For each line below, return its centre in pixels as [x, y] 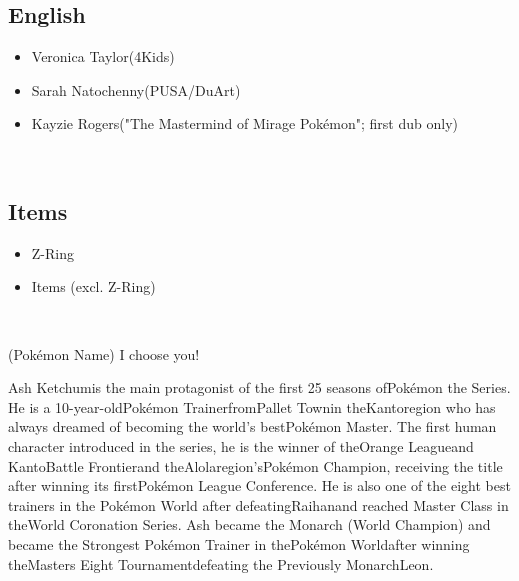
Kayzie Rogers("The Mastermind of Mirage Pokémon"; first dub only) [244, 123]
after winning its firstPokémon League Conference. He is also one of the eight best [259, 485]
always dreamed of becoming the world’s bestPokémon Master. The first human [252, 426]
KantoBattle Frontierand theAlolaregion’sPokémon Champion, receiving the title [255, 465]
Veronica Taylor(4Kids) [103, 56]
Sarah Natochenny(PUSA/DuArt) [136, 89]
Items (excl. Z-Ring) [93, 286]
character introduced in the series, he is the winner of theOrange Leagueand [241, 445]
